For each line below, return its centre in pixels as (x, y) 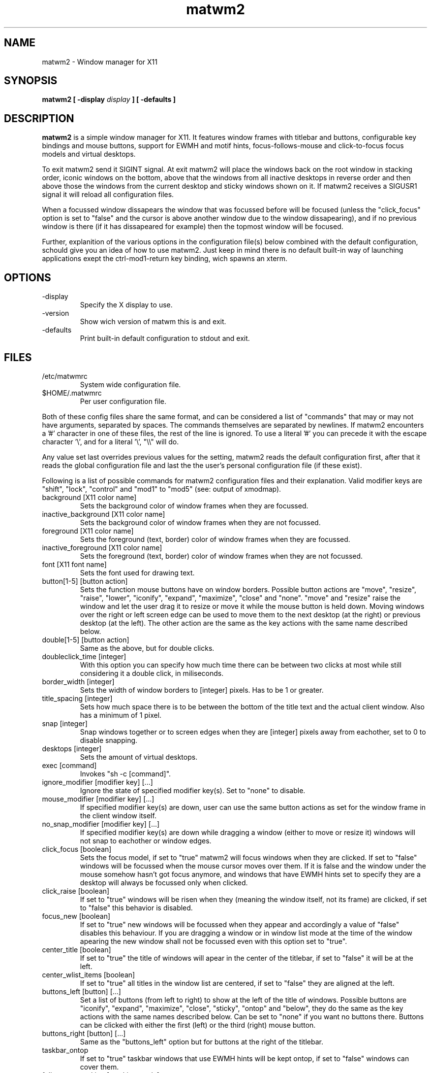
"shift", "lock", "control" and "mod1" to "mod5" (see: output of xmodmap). (162, 489)
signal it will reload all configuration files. (108, 195)
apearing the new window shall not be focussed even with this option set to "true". (214, 941)
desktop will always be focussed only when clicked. (164, 882)
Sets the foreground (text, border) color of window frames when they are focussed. (215, 539)
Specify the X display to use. (126, 305)
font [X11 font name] (74, 564)
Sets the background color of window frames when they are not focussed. (200, 522)
